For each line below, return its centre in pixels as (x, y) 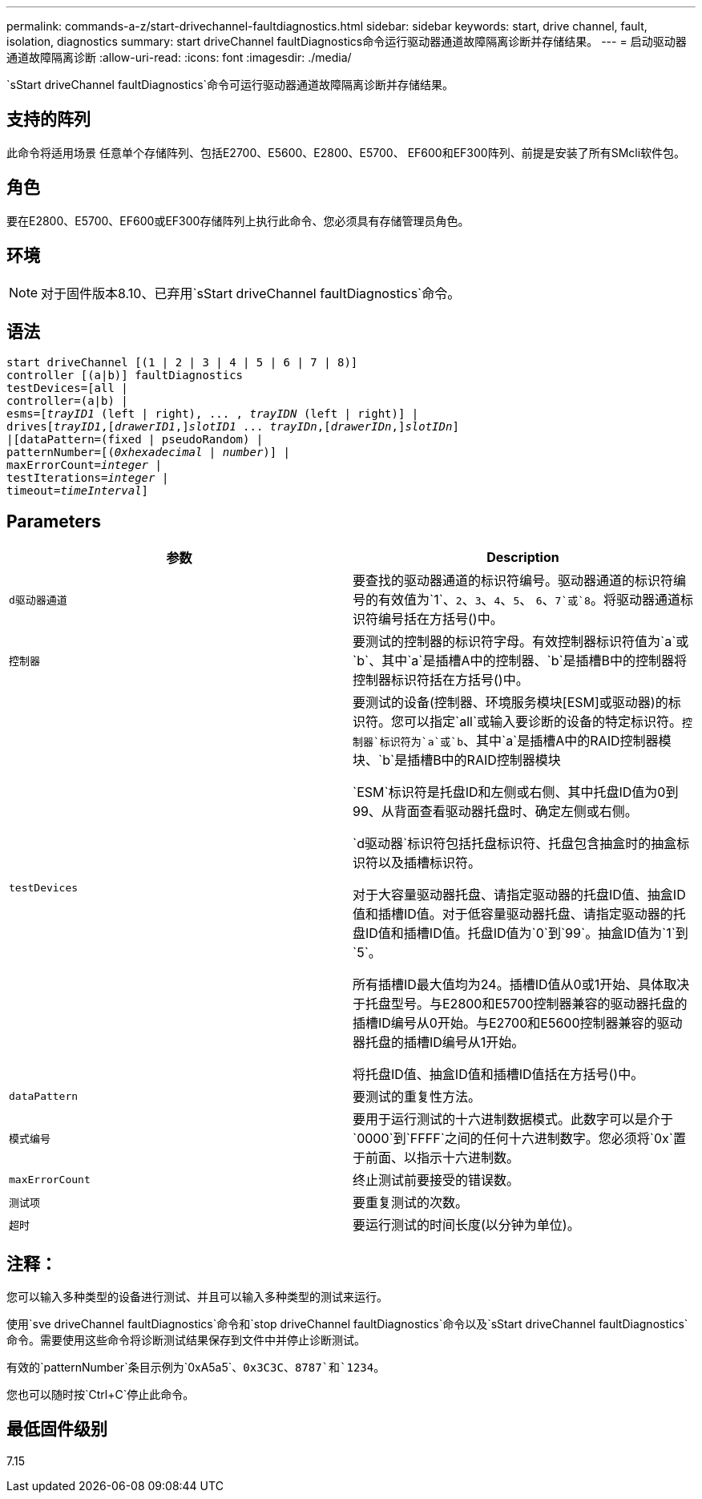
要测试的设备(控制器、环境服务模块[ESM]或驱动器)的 (510, 703)
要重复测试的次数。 (411, 1203)
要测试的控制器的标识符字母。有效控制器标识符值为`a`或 (521, 642)
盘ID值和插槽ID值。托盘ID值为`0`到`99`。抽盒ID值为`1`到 (520, 933)
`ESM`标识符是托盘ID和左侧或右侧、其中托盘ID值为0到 (516, 792)
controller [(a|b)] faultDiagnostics (125, 376)
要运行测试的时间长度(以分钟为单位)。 (466, 1225)
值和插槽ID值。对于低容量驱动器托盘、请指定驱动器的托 (519, 914)
